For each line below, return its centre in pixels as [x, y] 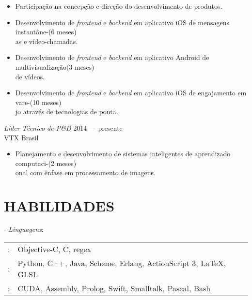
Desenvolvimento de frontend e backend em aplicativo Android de [112, 57]
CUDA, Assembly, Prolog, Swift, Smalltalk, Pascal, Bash [114, 288]
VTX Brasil [21, 137]
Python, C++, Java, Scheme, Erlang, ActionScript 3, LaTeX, [122, 263]
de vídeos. [30, 76]
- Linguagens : [24, 229]
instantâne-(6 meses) [46, 32]
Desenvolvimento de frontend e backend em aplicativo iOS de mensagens [122, 22]
